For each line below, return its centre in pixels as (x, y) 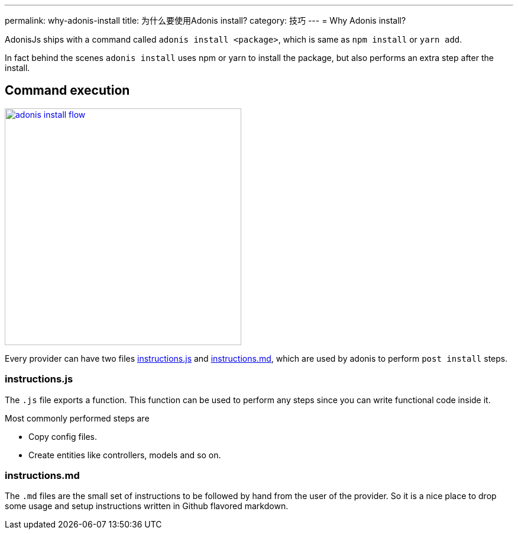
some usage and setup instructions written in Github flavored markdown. (147, 506)
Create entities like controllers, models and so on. (125, 455)
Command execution (67, 91)
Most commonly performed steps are (77, 418)
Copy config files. (63, 436)
